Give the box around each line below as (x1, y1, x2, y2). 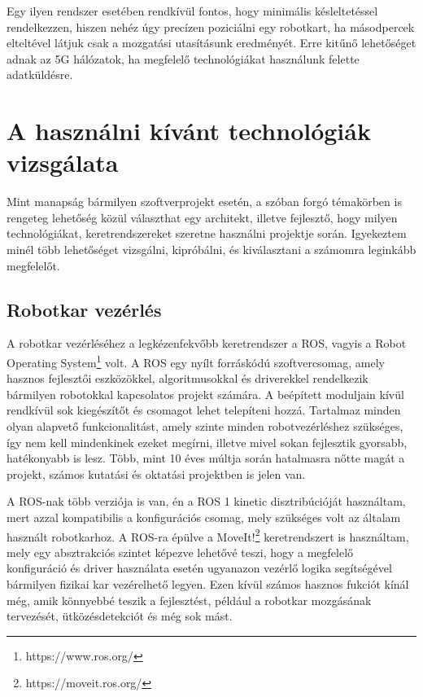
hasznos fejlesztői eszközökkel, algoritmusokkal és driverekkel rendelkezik (7, 370, 368, 387)
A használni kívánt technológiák (7, 114, 371, 147)
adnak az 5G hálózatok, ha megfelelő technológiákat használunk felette (7, 50, 360, 67)
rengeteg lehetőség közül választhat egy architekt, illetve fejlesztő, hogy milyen (7, 208, 398, 226)
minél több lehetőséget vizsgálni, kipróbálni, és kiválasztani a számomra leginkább (7, 241, 416, 258)
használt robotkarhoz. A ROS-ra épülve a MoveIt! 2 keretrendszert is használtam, (7, 525, 409, 545)
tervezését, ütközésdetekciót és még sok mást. (7, 607, 233, 625)
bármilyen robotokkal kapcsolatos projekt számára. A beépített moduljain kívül (7, 385, 404, 402)
